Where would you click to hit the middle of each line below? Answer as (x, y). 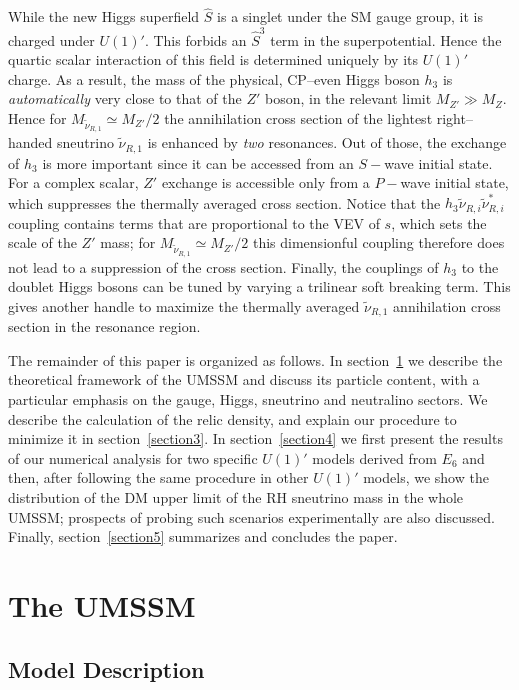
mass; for (128, 242)
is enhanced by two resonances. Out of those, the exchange (327, 142)
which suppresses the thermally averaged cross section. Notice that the (224, 202)
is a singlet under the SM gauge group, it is (350, 16)
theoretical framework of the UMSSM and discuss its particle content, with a (244, 379)
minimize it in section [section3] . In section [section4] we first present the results (255, 438)
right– (454, 117)
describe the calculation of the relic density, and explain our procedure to (232, 418)
